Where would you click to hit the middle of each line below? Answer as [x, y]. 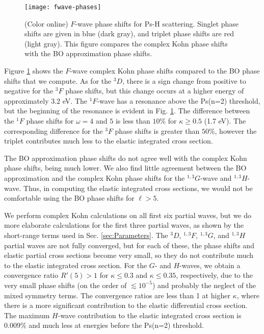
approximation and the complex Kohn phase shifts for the [95, 177]
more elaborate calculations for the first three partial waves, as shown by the [124, 225]
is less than [133, 121]
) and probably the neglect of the [204, 285]
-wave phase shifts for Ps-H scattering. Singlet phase [157, 23]
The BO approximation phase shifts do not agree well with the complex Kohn [126, 158]
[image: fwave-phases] [63, 7]
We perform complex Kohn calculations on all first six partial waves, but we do [128, 215]
